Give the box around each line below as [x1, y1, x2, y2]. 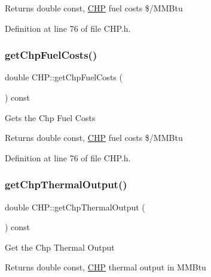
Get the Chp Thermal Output [5, 240, 115, 253]
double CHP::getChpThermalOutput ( [5, 200, 145, 213]
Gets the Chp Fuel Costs [5, 111, 96, 124]
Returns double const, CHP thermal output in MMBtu [5, 261, 206, 273]
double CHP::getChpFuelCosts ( [5, 71, 123, 83]
